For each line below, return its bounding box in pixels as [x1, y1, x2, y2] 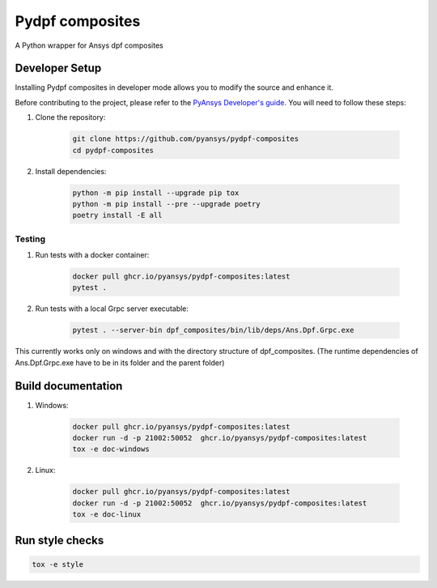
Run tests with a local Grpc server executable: [35, 304, 189, 313]
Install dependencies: [35, 166, 107, 176]
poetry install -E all [72, 211, 163, 220]
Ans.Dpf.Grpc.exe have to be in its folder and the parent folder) [15, 357, 225, 368]
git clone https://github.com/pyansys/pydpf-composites [72, 134, 299, 143]
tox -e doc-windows [72, 445, 150, 454]
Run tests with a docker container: [35, 250, 150, 260]
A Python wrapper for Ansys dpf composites [15, 40, 163, 50]
